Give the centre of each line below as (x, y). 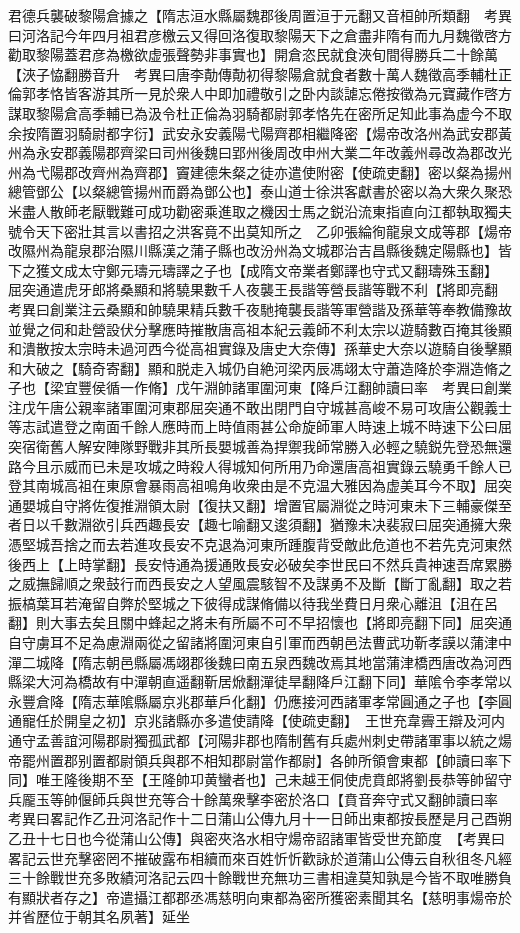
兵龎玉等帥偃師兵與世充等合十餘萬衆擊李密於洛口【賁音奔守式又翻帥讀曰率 (253, 798)
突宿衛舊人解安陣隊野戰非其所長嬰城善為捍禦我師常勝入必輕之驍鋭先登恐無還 (260, 446)
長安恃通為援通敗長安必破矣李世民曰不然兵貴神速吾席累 (315, 563)
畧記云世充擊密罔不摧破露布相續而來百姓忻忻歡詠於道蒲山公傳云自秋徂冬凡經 (260, 857)
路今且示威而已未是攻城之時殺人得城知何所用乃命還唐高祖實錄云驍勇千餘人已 (260, 465)
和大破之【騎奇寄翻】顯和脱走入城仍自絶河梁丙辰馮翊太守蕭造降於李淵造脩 (253, 367)
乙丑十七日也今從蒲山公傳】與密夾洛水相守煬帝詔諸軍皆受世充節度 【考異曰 (256, 837)
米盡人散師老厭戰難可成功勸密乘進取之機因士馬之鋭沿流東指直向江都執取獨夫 (260, 210)
